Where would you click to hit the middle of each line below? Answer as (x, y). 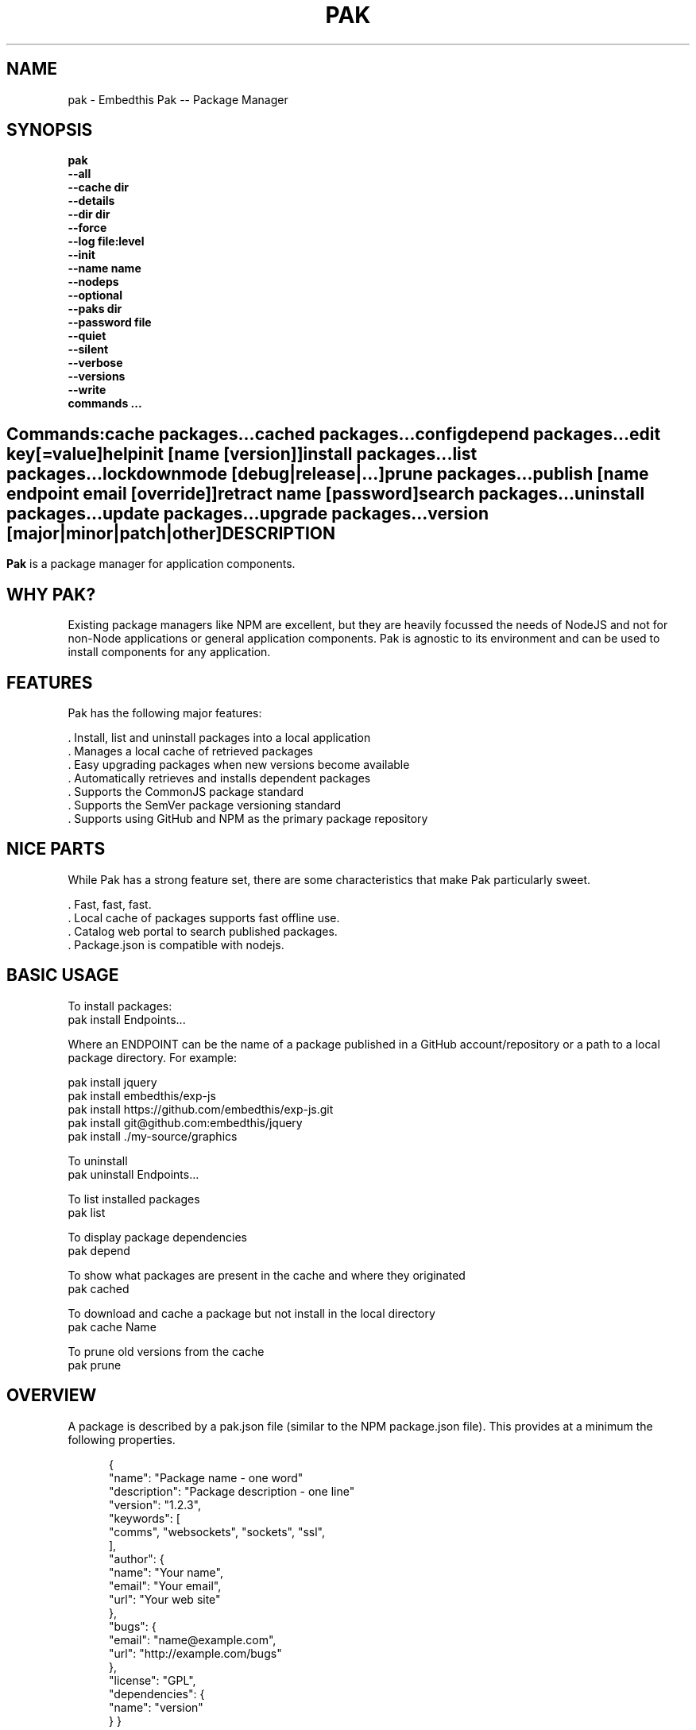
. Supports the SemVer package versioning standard (205, 805)
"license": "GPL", (153, 1680)
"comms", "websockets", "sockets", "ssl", (217, 1531)
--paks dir (95, 309)
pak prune (95, 1365)
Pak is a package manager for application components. (151, 564)
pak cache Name (112, 1326)
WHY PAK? (51, 594)
